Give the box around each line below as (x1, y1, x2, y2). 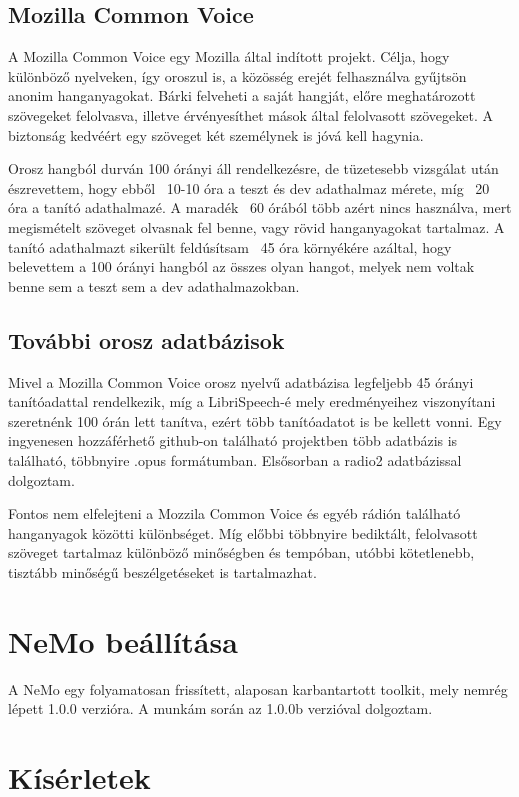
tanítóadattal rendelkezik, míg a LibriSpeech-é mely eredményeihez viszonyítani (8, 391, 496, 412)
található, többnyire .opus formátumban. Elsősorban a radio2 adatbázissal (8, 449, 462, 470)
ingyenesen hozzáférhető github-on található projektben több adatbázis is (8, 430, 458, 451)
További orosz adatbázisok (8, 324, 285, 355)
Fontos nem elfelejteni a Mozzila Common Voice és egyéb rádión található (8, 503, 461, 524)
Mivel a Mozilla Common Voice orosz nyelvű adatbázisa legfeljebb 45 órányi (8, 371, 474, 392)
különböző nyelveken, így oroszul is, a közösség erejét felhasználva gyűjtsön (8, 65, 467, 86)
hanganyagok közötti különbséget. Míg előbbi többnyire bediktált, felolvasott (8, 522, 478, 543)
